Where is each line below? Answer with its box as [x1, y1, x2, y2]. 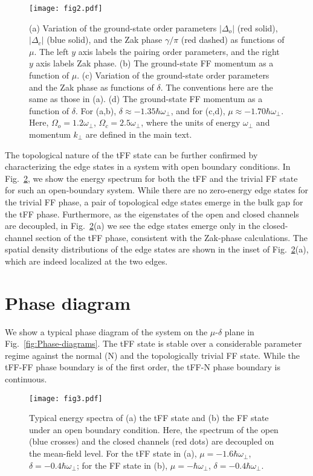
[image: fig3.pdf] [29, 394, 103, 403]
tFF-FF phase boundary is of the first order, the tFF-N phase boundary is [5, 361, 281, 373]
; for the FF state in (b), [76, 458, 168, 471]
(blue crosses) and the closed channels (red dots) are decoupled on [29, 435, 274, 448]
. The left [34, 45, 69, 57]
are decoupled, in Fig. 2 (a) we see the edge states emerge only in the [5, 219, 260, 232]
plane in [224, 325, 254, 338]
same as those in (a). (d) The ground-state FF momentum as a [29, 92, 263, 105]
